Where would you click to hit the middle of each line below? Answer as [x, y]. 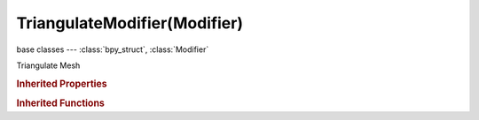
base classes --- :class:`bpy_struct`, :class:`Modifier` [113, 49]
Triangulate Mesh [48, 65]
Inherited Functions [61, 103]
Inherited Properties [62, 84]
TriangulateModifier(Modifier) [130, 23]
